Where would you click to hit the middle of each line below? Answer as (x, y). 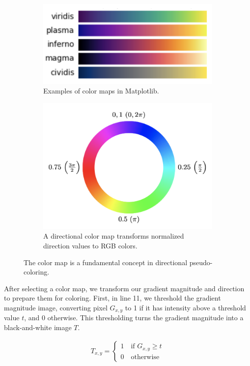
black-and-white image (38, 327)
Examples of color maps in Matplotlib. (101, 91)
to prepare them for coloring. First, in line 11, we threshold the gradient (112, 298)
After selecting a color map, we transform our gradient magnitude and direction (124, 288)
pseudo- (201, 262)
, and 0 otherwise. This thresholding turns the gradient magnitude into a (134, 318)
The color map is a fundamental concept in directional (106, 262)
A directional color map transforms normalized (114, 236)
